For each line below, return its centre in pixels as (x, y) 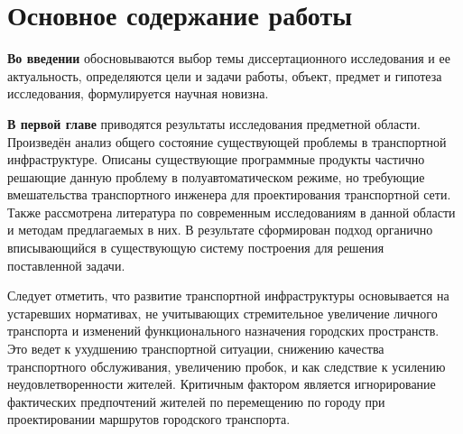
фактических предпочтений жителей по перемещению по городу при (196, 401)
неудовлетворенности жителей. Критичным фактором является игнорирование (222, 384)
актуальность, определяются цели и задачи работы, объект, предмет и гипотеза (225, 75)
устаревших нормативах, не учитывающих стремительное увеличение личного (222, 313)
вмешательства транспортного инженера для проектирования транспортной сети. (229, 194)
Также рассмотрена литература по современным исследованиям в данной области (231, 212)
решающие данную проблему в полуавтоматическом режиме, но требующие (216, 176)
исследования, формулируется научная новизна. (138, 93)
